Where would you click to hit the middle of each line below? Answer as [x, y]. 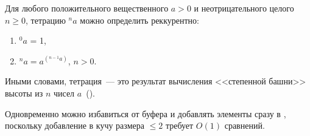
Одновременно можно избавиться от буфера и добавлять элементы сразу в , [146, 113]
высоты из [24, 93]
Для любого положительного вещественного [87, 8]
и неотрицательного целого [244, 8]
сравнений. [245, 125]
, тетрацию [46, 20]
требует [179, 125]
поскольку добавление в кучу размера [75, 125]
